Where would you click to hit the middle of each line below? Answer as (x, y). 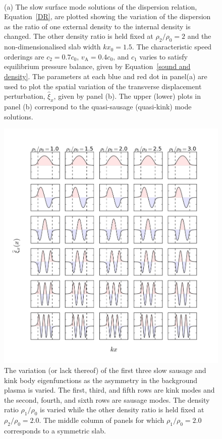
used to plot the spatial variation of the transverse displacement (103, 86)
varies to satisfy (163, 56)
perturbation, (25, 96)
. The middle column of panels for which (102, 420)
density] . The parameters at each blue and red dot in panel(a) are (106, 76)
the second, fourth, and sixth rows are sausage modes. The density (107, 399)
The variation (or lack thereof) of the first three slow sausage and (105, 370)
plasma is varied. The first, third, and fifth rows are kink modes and (109, 390)
